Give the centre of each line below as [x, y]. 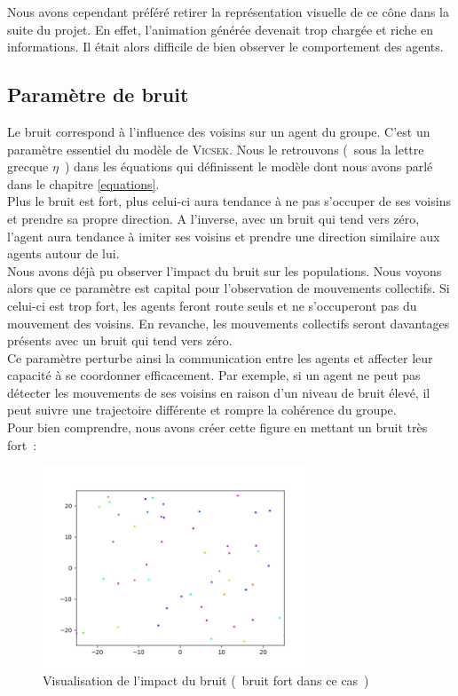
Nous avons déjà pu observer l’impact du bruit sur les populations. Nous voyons [225, 270]
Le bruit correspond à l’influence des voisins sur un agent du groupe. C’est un [219, 131]
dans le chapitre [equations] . [83, 183]
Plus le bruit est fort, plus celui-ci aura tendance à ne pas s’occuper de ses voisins [229, 201]
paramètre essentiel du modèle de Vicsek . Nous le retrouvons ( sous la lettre [216, 149]
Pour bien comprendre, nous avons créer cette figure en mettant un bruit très [217, 427]
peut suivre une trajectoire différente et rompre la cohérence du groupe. [202, 410]
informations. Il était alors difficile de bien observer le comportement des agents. [225, 47]
